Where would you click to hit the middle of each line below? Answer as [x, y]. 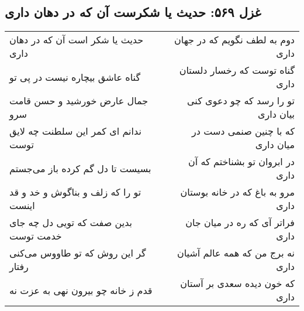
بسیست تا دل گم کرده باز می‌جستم [80, 168]
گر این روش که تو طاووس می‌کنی [78, 253]
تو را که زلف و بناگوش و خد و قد [75, 192]
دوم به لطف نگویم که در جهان [234, 40]
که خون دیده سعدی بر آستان [237, 283]
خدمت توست [36, 236]
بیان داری [276, 114]
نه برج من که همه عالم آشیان [236, 253]
